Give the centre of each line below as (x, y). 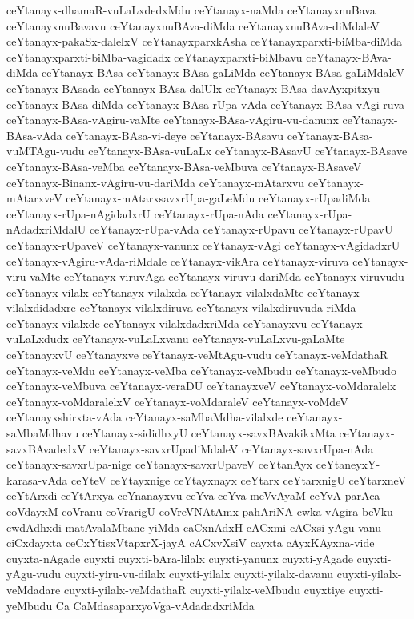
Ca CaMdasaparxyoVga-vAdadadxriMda (155, 605)
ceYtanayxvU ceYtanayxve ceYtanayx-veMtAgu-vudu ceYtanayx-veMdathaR (197, 355)
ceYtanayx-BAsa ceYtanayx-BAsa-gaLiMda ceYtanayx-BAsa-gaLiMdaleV (223, 72)
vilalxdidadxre (41, 308)
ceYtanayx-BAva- (349, 56)
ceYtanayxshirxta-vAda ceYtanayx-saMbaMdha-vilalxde (145, 417)
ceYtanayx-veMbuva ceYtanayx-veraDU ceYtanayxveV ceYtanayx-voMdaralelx (201, 386)
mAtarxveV (34, 198)
